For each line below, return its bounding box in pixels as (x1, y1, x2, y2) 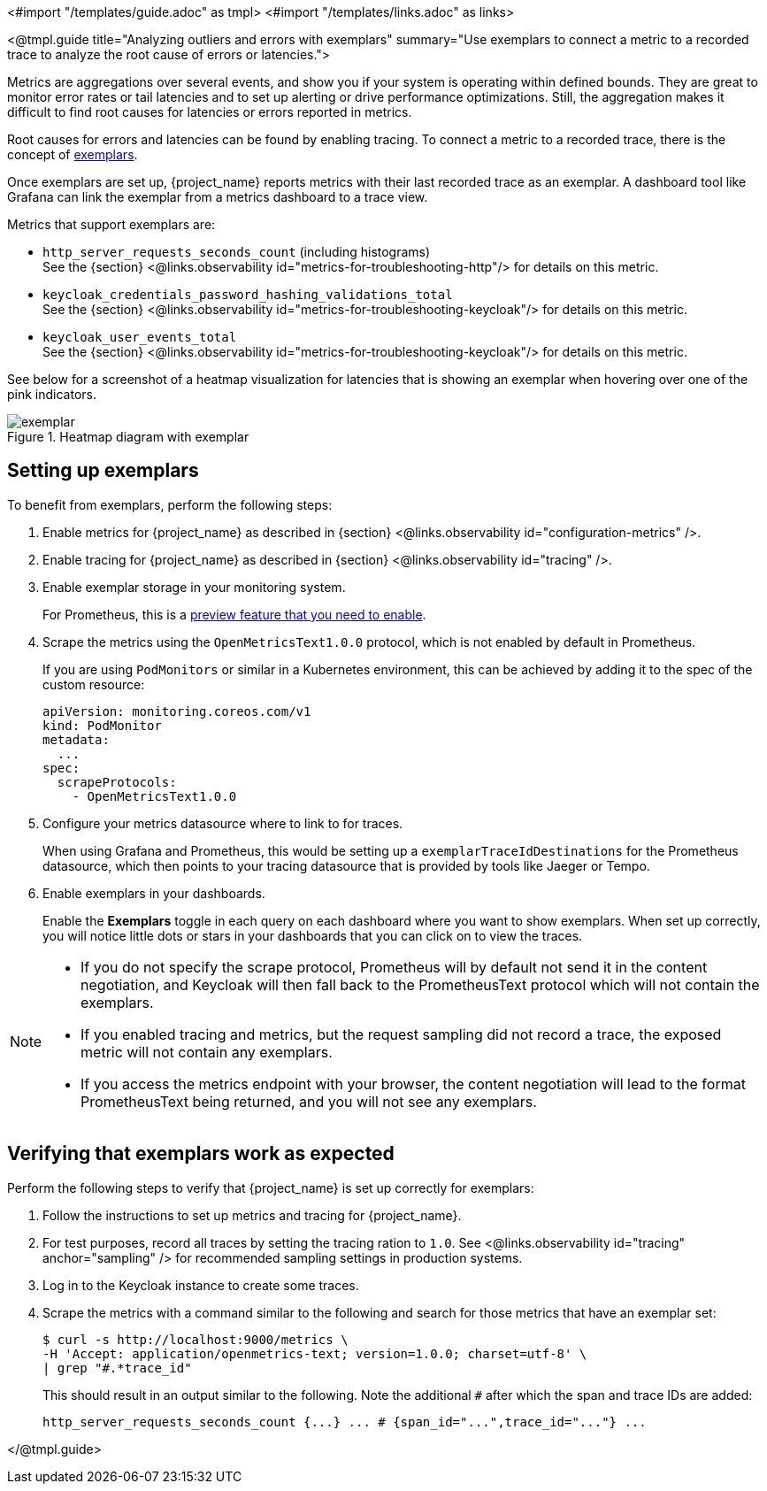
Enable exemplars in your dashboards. (42, 885, 265, 901)
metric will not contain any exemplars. (81, 1042, 333, 1061)
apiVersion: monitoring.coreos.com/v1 (42, 703, 311, 719)
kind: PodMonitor (42, 718, 162, 733)
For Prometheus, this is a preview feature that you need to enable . (42, 606, 426, 622)
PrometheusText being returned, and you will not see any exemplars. (81, 1092, 537, 1111)
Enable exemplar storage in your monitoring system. (42, 579, 346, 595)
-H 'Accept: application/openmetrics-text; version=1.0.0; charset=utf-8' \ (42, 1346, 587, 1361)
